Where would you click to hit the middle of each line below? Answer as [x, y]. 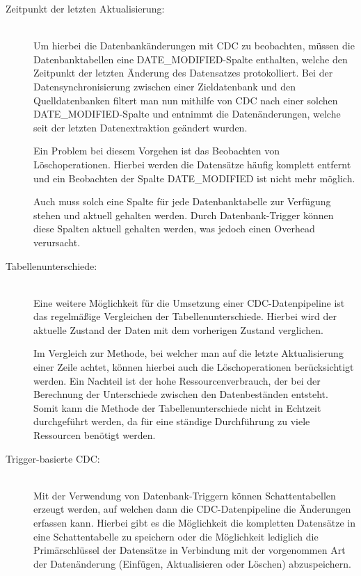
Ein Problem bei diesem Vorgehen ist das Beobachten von [157, 151]
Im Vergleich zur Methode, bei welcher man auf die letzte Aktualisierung [188, 353]
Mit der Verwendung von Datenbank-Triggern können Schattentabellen [185, 495]
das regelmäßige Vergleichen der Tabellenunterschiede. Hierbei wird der [185, 316]
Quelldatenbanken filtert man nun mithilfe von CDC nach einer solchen [186, 100]
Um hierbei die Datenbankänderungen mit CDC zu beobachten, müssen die [194, 46]
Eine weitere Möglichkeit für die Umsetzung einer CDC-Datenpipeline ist [189, 302]
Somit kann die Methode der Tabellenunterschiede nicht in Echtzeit [177, 407]
